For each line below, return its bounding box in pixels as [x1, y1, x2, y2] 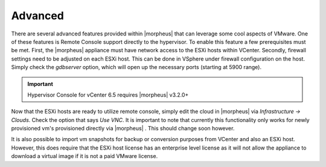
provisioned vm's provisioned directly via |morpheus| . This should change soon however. [11, 125, 235, 132]
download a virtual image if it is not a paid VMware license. [11, 153, 158, 160]
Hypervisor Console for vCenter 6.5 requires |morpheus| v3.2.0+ [27, 91, 189, 99]
